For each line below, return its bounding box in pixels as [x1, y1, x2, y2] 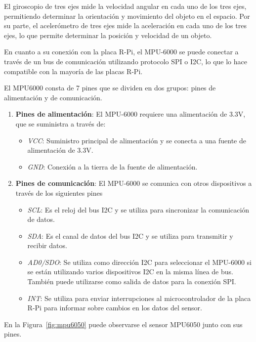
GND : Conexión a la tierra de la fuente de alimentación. [27, 161, 198, 171]
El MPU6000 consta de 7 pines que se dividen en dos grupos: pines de [4, 83, 216, 93]
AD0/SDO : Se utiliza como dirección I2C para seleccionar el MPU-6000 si [27, 256, 252, 267]
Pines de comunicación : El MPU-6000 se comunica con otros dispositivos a [15, 178, 252, 188]
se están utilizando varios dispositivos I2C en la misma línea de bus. [27, 266, 233, 277]
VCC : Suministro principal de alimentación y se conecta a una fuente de [27, 135, 246, 145]
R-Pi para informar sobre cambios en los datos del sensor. [27, 302, 202, 313]
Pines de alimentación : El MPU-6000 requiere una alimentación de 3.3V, [15, 109, 246, 119]
